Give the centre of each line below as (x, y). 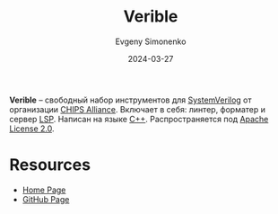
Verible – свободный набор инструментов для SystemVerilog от (131, 100)
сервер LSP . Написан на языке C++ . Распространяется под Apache (139, 119)
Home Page (44, 190)
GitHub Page (46, 199)
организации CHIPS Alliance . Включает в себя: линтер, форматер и (138, 109)
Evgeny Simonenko (151, 41)
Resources (50, 165)
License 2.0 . (32, 129)
